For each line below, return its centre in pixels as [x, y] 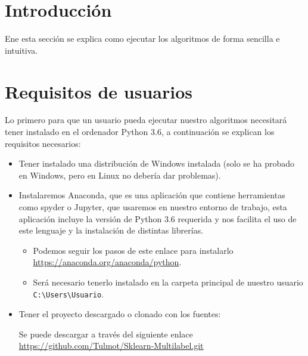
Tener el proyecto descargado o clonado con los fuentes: [120, 314]
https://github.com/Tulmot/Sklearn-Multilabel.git [111, 346]
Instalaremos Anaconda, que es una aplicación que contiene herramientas [152, 195]
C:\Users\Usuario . [69, 294]
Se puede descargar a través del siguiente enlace [106, 334]
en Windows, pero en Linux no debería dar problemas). [120, 175]
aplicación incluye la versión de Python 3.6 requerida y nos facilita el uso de [158, 218]
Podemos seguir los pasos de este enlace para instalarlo [133, 250]
